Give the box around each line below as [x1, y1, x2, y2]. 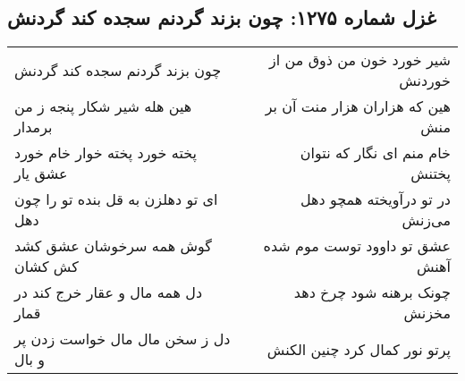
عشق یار [14, 163, 68, 184]
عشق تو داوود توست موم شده [263, 235, 451, 257]
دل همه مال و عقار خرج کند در [14, 282, 203, 303]
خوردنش [399, 70, 451, 91]
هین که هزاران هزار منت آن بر [265, 96, 451, 117]
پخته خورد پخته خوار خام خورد [14, 142, 198, 164]
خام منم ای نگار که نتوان [300, 142, 451, 164]
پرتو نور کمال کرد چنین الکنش [266, 338, 451, 360]
